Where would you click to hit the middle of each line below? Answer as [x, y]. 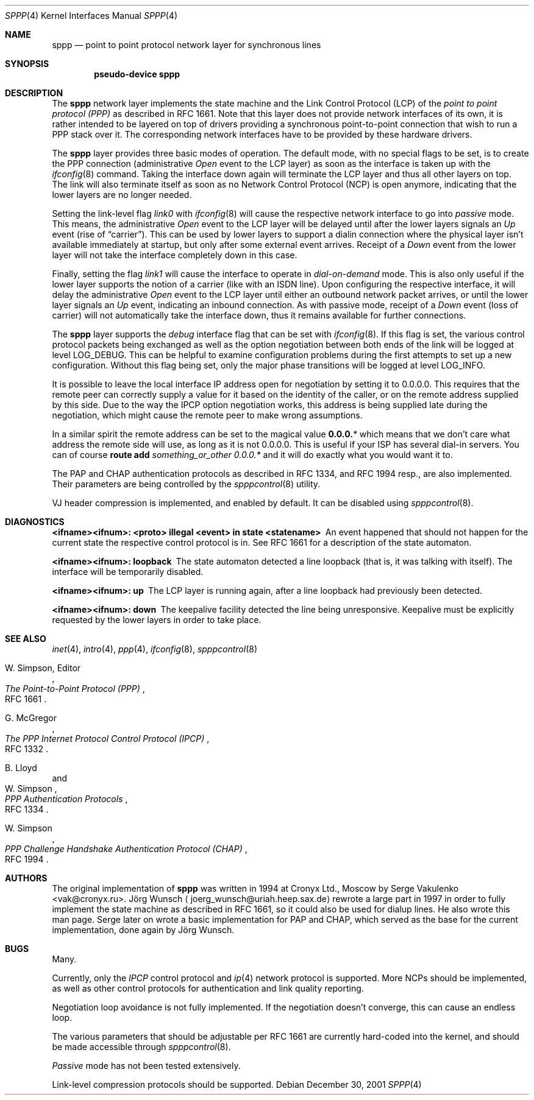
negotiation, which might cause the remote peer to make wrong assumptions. [207, 415]
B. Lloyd [21, 768]
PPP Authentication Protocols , [66, 799]
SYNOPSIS [27, 64]
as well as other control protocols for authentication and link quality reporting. [208, 988]
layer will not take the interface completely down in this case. [175, 255]
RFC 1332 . [27, 749]
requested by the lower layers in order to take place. [157, 620]
